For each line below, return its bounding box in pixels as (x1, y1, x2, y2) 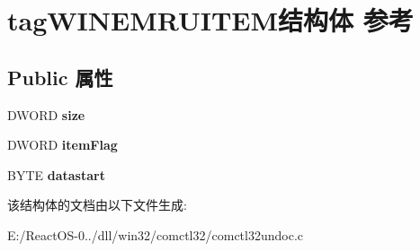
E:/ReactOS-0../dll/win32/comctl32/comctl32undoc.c (7, 225, 304, 244)
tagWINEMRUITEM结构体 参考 (7, 2, 414, 39)
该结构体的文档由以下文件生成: (7, 195, 187, 214)
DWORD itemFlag (7, 135, 118, 154)
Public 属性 (7, 63, 113, 91)
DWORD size (7, 105, 85, 124)
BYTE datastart (7, 165, 105, 184)
